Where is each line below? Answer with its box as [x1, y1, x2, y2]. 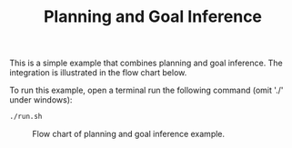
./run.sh [9, 112, 43, 122]
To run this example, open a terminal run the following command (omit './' [9, 84, 284, 96]
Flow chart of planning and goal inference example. [32, 129, 226, 140]
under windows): [9, 94, 73, 105]
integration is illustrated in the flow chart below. [9, 67, 187, 78]
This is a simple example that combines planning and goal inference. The [9, 57, 284, 69]
